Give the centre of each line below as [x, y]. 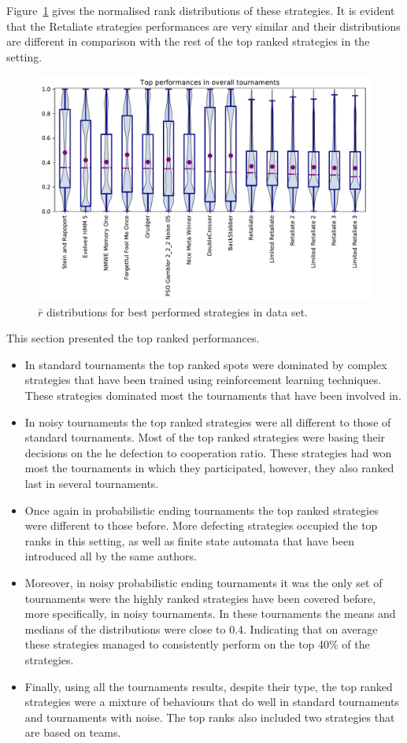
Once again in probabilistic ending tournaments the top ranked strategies [202, 510]
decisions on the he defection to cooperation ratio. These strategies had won [208, 452]
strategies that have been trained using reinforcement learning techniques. [203, 380]
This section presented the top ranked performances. [133, 338]
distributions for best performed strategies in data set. [177, 311]
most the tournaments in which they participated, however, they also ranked [209, 468]
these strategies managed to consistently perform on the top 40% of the [197, 644]
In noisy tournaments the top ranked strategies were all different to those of [208, 421]
